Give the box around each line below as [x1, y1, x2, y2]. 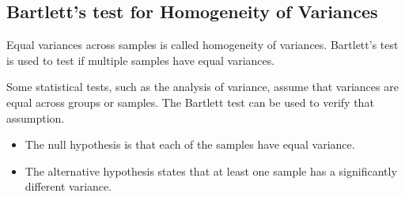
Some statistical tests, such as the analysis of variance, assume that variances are [6, 78, 399, 95]
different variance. [25, 178, 112, 195]
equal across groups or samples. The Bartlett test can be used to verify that [6, 93, 374, 110]
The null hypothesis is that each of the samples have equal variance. [25, 136, 355, 153]
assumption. [6, 109, 65, 126]
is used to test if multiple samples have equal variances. [6, 51, 275, 68]
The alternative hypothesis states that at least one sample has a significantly [25, 162, 397, 179]
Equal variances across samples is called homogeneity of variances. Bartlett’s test [6, 36, 399, 53]
